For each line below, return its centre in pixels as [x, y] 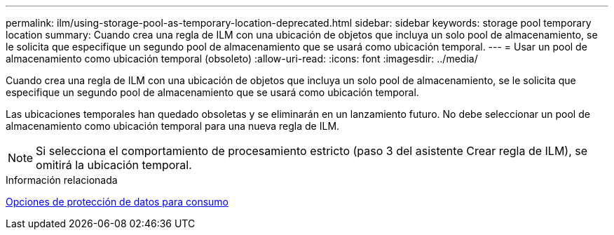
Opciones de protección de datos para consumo [117, 202]
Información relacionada [62, 180]
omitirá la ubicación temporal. [114, 165]
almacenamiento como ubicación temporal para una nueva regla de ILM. [173, 126]
